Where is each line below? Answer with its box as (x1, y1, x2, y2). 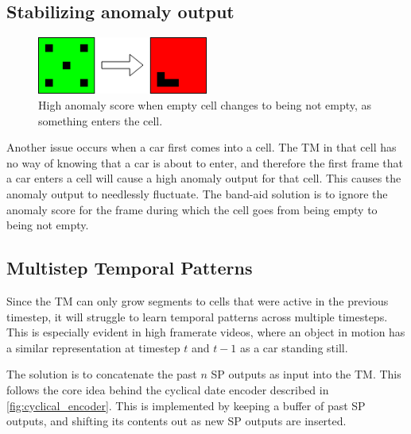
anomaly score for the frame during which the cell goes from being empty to (6, 201, 378, 217)
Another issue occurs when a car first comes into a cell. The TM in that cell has (6, 139, 397, 156)
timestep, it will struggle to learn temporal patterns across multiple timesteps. (6, 308, 388, 325)
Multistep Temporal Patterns (6, 255, 253, 280)
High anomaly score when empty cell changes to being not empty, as (38, 97, 372, 113)
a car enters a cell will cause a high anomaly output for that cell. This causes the (6, 170, 401, 186)
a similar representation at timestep (6, 339, 180, 355)
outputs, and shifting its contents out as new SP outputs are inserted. (6, 413, 347, 429)
